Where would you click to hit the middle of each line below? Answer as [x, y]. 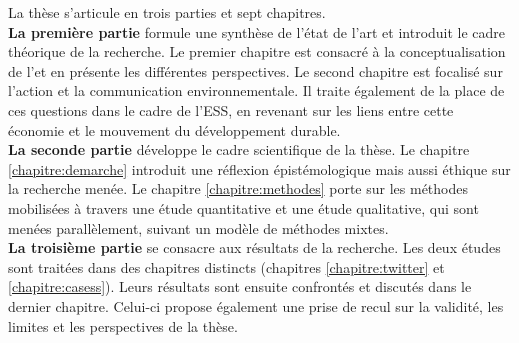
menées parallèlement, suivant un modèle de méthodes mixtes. [198, 227]
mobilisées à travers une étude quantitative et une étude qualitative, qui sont [243, 207]
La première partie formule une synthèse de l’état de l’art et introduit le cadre [257, 31]
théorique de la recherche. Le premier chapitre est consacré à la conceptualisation [257, 51]
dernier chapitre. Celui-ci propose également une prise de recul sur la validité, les [256, 305]
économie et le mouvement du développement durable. [174, 129]
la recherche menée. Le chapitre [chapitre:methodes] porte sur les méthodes [238, 188]
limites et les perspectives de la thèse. [123, 325]
